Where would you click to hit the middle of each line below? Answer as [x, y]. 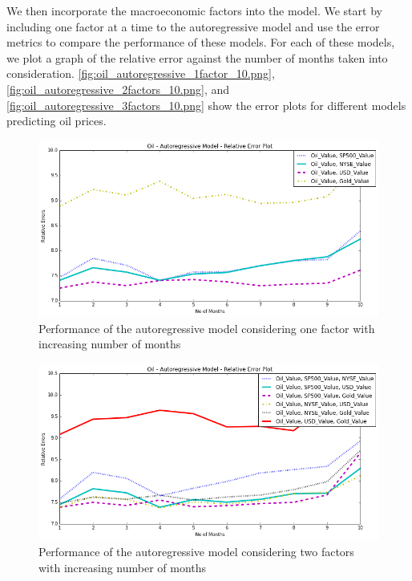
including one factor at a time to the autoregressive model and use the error [193, 26]
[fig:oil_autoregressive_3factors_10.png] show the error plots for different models [206, 105]
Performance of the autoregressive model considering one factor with [207, 328]
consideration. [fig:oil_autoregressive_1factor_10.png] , [141, 73]
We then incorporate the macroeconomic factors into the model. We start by [194, 10]
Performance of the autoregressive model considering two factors [196, 551]
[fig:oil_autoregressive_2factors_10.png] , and [118, 89]
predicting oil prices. [57, 121]
